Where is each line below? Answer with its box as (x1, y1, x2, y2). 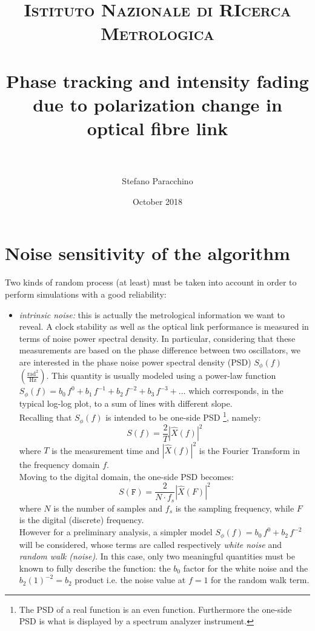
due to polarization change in (33, 92, 282, 116)
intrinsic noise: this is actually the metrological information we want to (19, 308, 285, 321)
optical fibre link (87, 116, 228, 141)
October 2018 (132, 195, 183, 207)
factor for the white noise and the (183, 561, 308, 574)
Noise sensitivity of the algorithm (5, 241, 290, 265)
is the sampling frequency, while (175, 501, 294, 514)
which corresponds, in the (188, 384, 283, 397)
